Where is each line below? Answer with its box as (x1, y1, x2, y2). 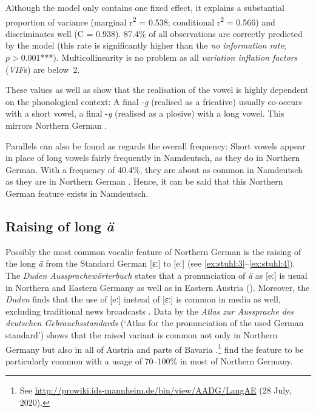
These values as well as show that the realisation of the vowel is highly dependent (5, 83, 309, 96)
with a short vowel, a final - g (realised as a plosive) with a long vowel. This (5, 107, 284, 120)
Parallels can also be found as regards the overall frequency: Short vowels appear (5, 139, 306, 152)
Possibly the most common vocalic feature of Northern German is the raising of (5, 245, 301, 258)
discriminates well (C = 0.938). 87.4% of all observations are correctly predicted (5, 27, 303, 39)
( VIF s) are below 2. (5, 63, 80, 75)
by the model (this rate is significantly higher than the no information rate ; (5, 39, 286, 52)
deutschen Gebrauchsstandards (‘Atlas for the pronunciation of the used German (5, 316, 304, 329)
